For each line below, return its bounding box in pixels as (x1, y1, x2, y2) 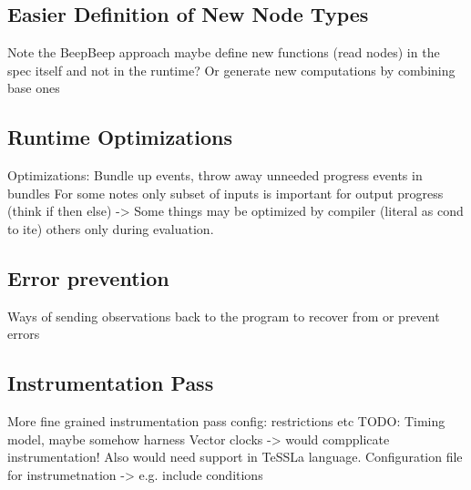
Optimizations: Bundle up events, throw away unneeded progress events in (7, 166, 423, 185)
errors (7, 324, 40, 343)
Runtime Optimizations (7, 123, 232, 151)
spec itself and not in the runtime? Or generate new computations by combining (7, 60, 456, 79)
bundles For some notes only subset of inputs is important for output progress (7, 183, 444, 202)
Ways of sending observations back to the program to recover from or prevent (7, 306, 440, 325)
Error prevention (7, 263, 169, 291)
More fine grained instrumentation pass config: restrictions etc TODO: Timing (7, 412, 445, 431)
